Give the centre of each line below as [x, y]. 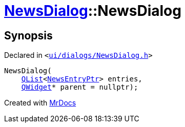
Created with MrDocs [40, 103]
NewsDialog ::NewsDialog [93, 11]
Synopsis [28, 35]
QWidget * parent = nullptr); [80, 87]
